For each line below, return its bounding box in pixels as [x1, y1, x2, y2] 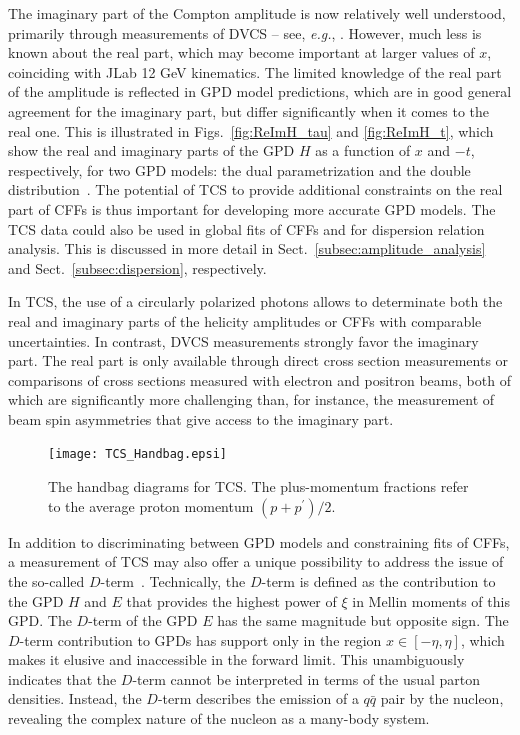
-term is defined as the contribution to [261, 570, 496, 591]
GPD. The [8, 610, 72, 631]
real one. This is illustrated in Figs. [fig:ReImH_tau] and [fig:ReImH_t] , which [8, 120, 494, 141]
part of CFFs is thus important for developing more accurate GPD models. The [8, 198, 496, 219]
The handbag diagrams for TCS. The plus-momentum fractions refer [48, 476, 469, 497]
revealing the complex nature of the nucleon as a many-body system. [8, 708, 430, 729]
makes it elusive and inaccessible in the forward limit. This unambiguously [8, 649, 465, 670]
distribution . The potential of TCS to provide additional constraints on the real [8, 179, 503, 200]
